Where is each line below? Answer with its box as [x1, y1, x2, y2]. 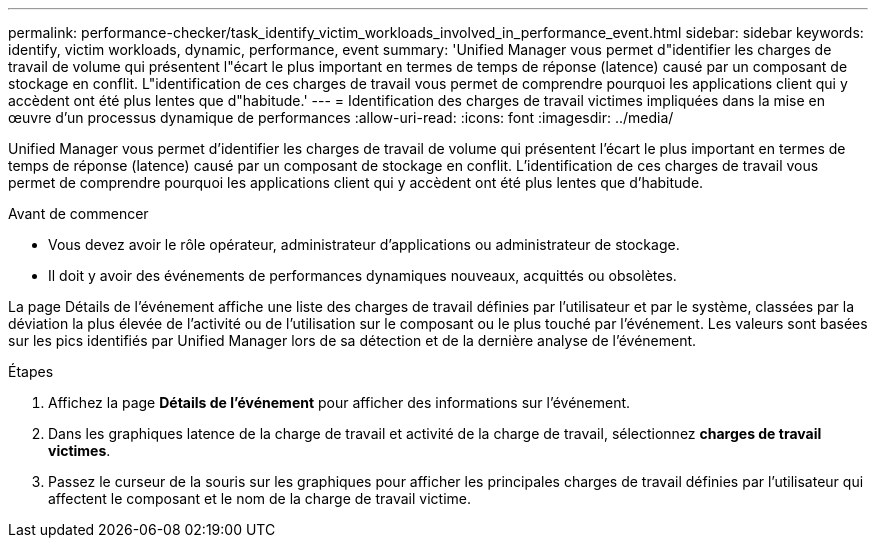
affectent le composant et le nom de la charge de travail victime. [48, 490, 471, 507]
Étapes [8, 363, 54, 380]
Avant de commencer [8, 205, 149, 222]
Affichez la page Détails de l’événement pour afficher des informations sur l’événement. [48, 394, 631, 411]
